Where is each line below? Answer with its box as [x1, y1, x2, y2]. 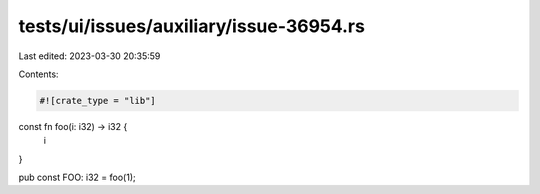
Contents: [18, 68, 59, 80]
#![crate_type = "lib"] [39, 95, 157, 106]
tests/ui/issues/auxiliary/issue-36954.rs [18, 15, 365, 37]
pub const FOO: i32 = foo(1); [18, 171, 136, 184]
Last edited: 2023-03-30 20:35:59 [18, 50, 161, 62]
